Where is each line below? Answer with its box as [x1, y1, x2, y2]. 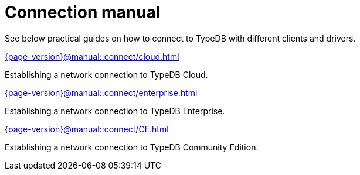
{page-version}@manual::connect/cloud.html [5, 51, 179, 61]
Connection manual [5, 2, 161, 22]
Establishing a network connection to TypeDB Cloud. [5, 69, 208, 80]
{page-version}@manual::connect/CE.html [5, 123, 169, 134]
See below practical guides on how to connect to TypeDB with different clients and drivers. [5, 33, 356, 43]
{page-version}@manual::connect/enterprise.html [5, 87, 198, 98]
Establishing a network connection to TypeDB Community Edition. [5, 142, 259, 152]
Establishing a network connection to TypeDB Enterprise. [5, 105, 225, 116]
